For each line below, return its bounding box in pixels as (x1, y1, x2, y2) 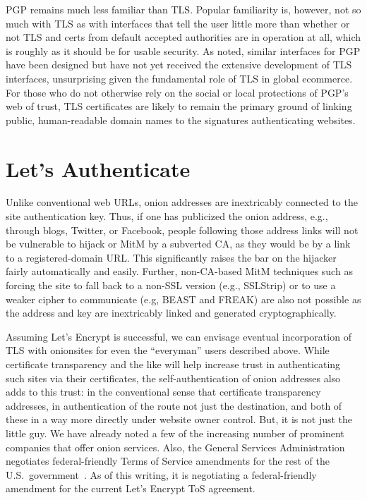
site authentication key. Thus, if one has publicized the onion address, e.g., (6, 209, 328, 224)
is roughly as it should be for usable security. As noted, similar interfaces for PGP (6, 43, 361, 58)
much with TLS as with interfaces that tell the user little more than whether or (6, 16, 350, 30)
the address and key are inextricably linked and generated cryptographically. (6, 305, 337, 320)
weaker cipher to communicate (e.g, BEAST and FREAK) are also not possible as (6, 291, 361, 306)
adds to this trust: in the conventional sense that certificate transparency (6, 384, 321, 399)
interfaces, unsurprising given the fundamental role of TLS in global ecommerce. (6, 71, 353, 85)
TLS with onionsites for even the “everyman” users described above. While (6, 343, 330, 358)
